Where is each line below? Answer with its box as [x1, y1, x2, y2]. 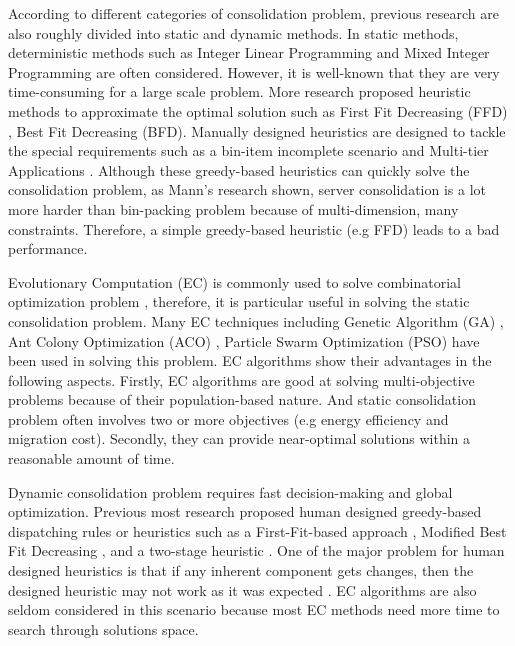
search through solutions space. [8, 618, 199, 639]
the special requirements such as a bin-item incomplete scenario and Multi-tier [8, 140, 489, 161]
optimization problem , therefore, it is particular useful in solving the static [8, 291, 470, 312]
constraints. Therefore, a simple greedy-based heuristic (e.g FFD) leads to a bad [8, 218, 500, 239]
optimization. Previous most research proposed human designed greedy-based [8, 501, 482, 522]
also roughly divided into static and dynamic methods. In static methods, [8, 22, 459, 43]
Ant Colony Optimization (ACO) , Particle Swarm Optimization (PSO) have [8, 330, 480, 351]
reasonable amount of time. [8, 448, 175, 469]
